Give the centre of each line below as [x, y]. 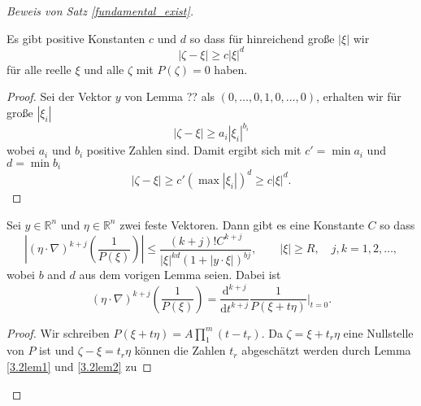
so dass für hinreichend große [262, 38]
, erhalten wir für [359, 96]
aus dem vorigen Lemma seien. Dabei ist [180, 275]
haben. [231, 69]
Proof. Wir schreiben [58, 332]
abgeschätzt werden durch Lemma [326, 350]
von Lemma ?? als [170, 96]
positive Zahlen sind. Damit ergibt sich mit [194, 150]
